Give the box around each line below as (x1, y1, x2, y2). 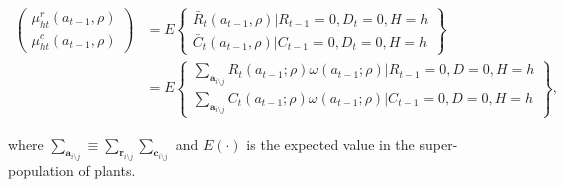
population (8, 160, 74, 181)
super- (419, 133, 458, 154)
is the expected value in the (246, 133, 415, 154)
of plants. (78, 160, 136, 181)
